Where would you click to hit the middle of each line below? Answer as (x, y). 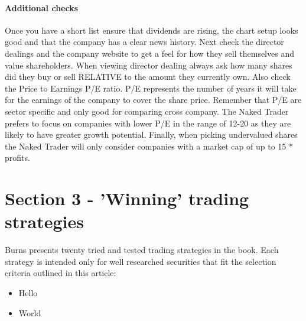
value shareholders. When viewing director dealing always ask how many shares (149, 65)
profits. (17, 158)
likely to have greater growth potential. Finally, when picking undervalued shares (151, 134)
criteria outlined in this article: (61, 273)
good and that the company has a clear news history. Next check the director (144, 42)
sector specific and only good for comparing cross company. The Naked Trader (147, 111)
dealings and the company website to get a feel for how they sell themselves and (149, 53)
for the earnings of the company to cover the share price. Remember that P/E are (153, 100)
